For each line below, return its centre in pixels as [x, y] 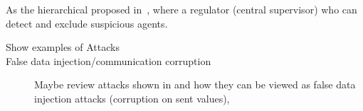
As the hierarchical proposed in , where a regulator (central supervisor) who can [181, 9]
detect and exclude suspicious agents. [87, 23]
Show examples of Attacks [63, 47]
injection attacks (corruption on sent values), [132, 98]
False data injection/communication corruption [109, 60]
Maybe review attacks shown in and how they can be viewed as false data [195, 84]
